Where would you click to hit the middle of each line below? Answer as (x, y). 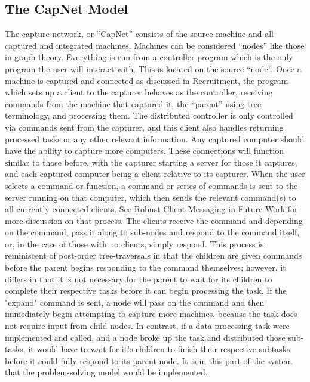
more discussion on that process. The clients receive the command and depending (154, 220)
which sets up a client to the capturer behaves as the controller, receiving (139, 92)
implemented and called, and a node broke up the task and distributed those (145, 337)
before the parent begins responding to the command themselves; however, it (145, 267)
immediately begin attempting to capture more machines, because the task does (151, 314)
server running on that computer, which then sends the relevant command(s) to (151, 197)
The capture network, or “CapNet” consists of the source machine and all (139, 34)
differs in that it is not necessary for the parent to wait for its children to (139, 279)
